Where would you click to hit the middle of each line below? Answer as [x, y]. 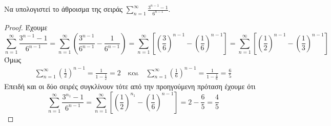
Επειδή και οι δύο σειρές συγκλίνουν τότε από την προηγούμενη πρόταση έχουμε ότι [130, 86]
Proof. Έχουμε [26, 27]
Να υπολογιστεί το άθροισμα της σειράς [64, 9]
